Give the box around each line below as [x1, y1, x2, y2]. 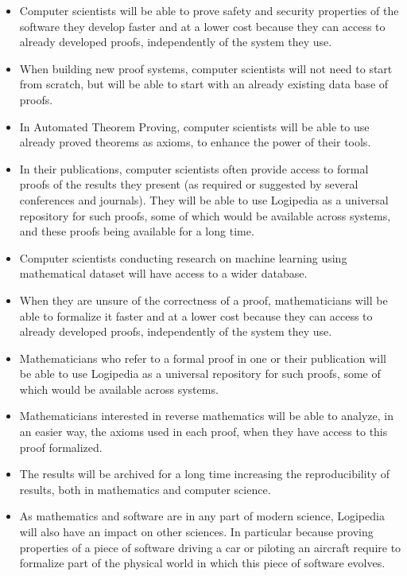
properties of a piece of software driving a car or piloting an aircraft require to [19, 539, 401, 555]
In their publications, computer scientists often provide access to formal [19, 160, 369, 177]
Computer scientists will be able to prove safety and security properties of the [19, 2, 399, 18]
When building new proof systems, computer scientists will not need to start [19, 60, 393, 76]
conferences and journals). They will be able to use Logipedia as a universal [19, 191, 389, 208]
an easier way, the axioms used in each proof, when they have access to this [19, 423, 388, 440]
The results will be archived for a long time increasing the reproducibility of [19, 465, 390, 482]
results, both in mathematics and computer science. [19, 481, 271, 497]
